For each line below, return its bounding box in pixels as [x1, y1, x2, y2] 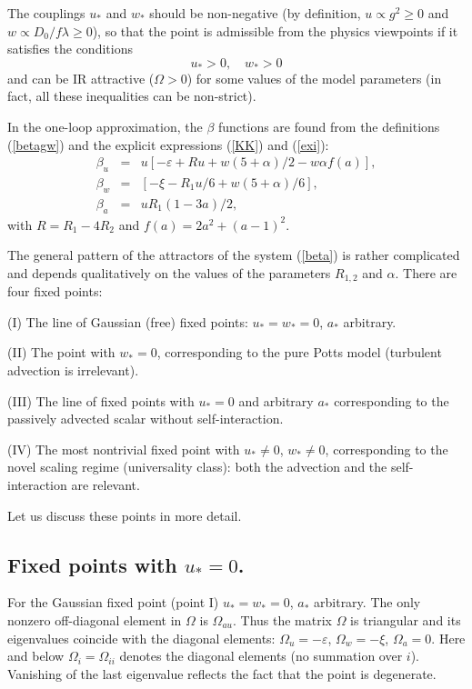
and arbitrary [238, 391, 314, 410]
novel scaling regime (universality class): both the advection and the [7, 457, 387, 476]
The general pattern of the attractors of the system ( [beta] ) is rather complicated [7, 245, 460, 265]
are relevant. [71, 475, 140, 494]
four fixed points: [7, 282, 103, 301]
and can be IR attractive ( [7, 68, 155, 87]
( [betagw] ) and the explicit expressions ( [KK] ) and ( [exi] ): [7, 135, 329, 154]
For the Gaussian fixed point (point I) [7, 593, 219, 612]
